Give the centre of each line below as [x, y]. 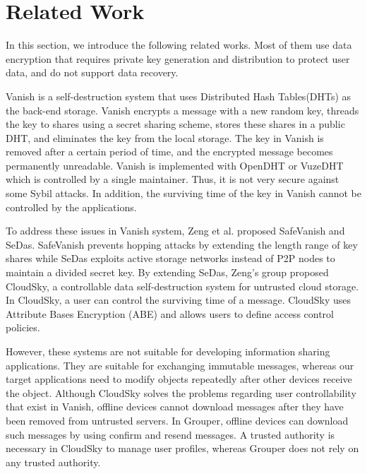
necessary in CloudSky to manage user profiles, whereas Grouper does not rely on [182, 448]
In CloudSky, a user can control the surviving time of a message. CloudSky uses [179, 300]
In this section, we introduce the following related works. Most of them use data [179, 45]
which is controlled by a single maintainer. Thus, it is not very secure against [173, 179]
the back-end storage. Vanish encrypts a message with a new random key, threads [182, 110]
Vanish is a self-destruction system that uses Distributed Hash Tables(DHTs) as [179, 96]
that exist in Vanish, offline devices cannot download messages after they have [175, 407]
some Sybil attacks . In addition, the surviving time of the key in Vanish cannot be [183, 193]
